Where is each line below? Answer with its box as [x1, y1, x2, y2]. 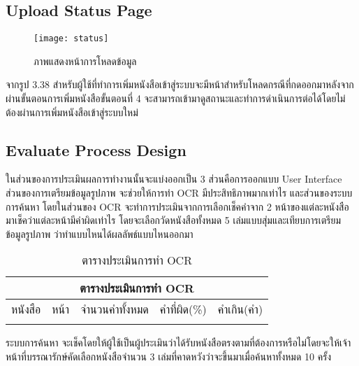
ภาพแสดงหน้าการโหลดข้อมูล [34, 53, 137, 68]
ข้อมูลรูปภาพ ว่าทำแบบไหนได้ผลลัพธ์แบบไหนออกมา [6, 226, 193, 241]
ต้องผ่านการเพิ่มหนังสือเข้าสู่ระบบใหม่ [6, 104, 138, 119]
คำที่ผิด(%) [159, 301, 207, 318]
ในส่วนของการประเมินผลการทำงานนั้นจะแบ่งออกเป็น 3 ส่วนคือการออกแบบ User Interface [6, 171, 342, 186]
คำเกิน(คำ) [217, 301, 263, 318]
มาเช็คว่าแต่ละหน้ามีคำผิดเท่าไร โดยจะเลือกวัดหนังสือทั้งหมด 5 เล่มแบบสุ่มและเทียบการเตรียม [6, 213, 342, 227]
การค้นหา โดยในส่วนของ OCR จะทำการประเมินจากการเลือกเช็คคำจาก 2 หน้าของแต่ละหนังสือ [6, 199, 349, 213]
